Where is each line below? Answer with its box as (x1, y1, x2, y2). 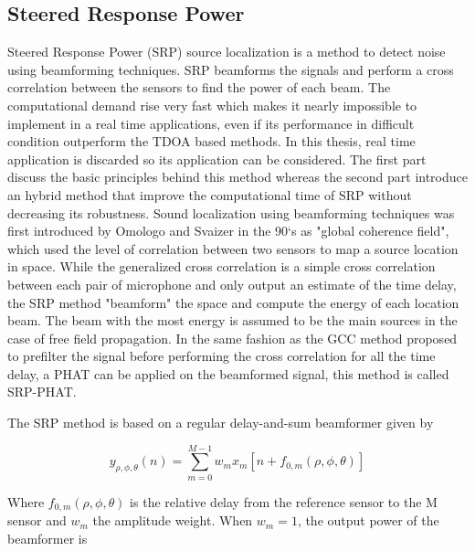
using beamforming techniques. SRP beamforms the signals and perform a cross (7, 59, 454, 79)
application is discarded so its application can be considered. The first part (7, 149, 427, 168)
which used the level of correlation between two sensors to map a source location (7, 238, 459, 258)
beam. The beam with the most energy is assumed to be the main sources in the (7, 311, 458, 330)
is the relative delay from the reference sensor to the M (130, 492, 438, 511)
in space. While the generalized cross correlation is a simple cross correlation (7, 257, 436, 276)
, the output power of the (297, 511, 439, 530)
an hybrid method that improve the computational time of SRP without (7, 185, 412, 204)
